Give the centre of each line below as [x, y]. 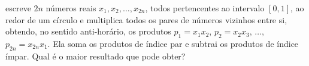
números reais [71, 8]
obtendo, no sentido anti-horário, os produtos [88, 31]
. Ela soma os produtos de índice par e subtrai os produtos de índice [173, 43]
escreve [18, 8]
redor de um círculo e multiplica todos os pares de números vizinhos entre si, [146, 19]
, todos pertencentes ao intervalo [205, 8]
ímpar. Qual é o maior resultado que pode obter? [96, 56]
